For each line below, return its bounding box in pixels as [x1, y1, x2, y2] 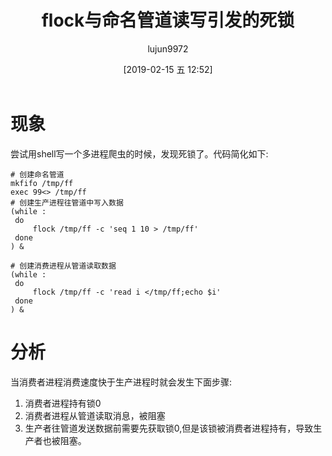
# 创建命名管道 [10, 169, 65, 180]
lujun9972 [147, 42, 189, 55]
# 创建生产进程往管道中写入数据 [10, 197, 124, 208]
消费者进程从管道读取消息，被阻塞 [24, 409, 166, 421]
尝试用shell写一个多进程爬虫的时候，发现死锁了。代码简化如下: [10, 147, 269, 160]
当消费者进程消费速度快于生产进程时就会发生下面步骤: [10, 376, 233, 388]
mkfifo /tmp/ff [10, 178, 74, 188]
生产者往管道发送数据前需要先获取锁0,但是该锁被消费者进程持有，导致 [24, 422, 314, 434]
